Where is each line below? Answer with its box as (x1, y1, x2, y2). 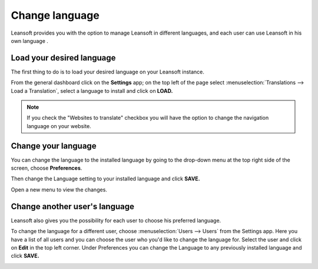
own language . (11, 37, 48, 44)
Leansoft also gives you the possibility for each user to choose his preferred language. (11, 217, 221, 224)
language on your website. (26, 122, 91, 129)
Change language (11, 9, 100, 22)
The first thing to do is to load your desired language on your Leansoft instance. (11, 68, 204, 75)
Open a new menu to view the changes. (11, 186, 107, 193)
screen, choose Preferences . (11, 164, 82, 172)
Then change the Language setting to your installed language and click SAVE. (11, 175, 200, 182)
